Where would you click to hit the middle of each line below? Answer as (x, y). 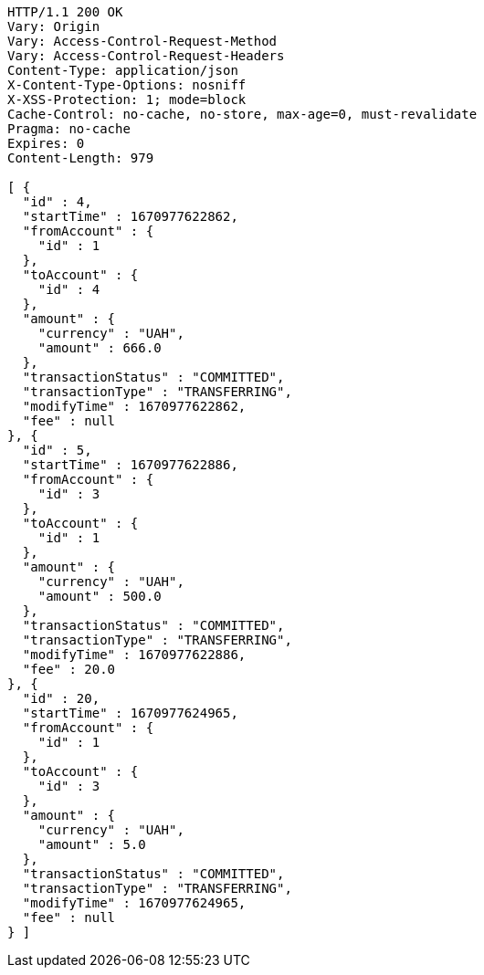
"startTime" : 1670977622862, (130, 216)
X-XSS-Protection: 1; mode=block (127, 100)
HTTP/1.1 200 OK (65, 12)
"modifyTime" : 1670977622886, (134, 655)
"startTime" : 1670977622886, (130, 465)
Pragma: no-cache (69, 129)
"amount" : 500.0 (100, 596)
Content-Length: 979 (81, 158)
